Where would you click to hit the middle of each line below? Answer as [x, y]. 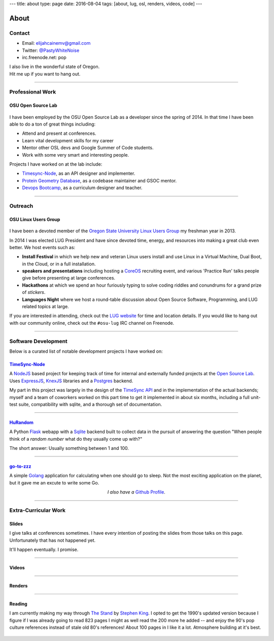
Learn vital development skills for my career [68, 140]
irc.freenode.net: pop [44, 57]
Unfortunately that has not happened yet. [53, 540]
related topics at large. [46, 307]
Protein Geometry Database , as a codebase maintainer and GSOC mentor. [99, 180]
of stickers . [34, 292]
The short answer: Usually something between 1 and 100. [69, 448]
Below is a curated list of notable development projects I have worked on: [86, 351]
